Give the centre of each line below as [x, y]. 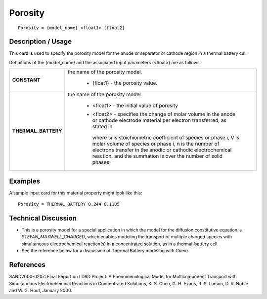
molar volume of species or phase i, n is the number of [156, 144]
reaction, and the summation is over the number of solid [157, 156]
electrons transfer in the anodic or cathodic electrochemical [162, 150]
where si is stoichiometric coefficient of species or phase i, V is [166, 138]
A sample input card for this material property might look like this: [76, 193]
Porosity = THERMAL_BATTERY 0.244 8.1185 [69, 204]
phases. [102, 162]
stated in [102, 127]
